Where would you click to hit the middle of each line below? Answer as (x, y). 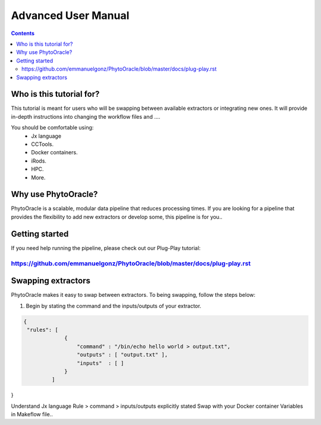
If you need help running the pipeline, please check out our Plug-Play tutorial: (106, 248)
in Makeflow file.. (32, 414)
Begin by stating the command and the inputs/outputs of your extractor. (114, 306)
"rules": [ (43, 330)
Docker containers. (54, 153)
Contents (23, 33)
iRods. (39, 161)
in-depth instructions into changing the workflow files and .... (86, 116)
